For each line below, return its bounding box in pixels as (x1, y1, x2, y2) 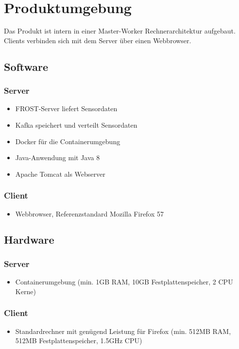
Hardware (4, 232, 54, 247)
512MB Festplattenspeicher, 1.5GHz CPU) (15, 335, 142, 346)
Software (4, 59, 49, 74)
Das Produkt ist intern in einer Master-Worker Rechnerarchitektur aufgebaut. (4, 26, 236, 36)
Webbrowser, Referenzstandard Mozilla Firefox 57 (15, 208, 164, 218)
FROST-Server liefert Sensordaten (15, 103, 118, 114)
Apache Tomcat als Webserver (15, 168, 105, 179)
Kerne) (15, 286, 36, 296)
